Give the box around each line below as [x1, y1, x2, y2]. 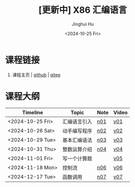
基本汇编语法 [62, 136, 93, 143]
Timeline [22, 109, 43, 116]
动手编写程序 [62, 127, 93, 134]
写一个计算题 [62, 155, 93, 162]
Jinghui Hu [71, 21, 94, 27]
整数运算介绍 [62, 146, 93, 153]
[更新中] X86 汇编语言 [38, 4, 127, 16]
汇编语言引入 [62, 118, 93, 125]
